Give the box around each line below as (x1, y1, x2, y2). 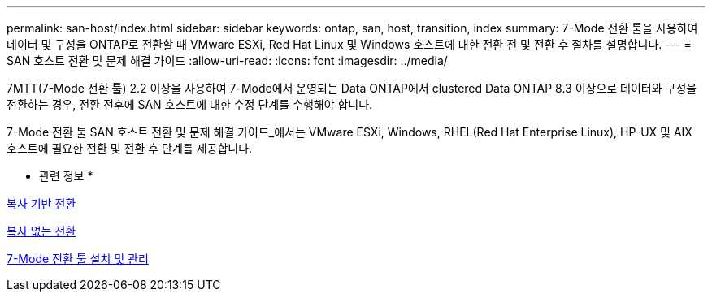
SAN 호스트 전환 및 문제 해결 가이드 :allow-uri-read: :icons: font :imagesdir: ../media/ (7, 54, 448, 67)
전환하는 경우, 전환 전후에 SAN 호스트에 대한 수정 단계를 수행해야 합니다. (7, 97, 373, 111)
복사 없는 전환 (7, 224, 76, 238)
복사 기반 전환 (7, 197, 76, 210)
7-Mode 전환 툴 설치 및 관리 (7, 252, 149, 266)
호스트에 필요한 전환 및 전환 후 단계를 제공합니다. (7, 141, 253, 155)
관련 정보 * (39, 169, 93, 183)
